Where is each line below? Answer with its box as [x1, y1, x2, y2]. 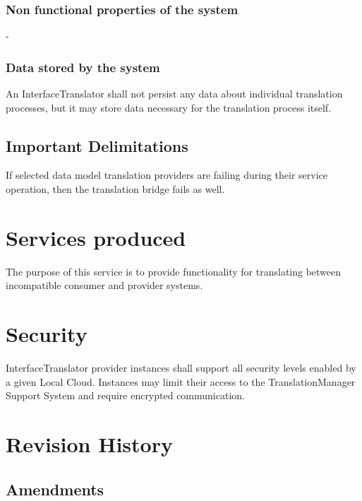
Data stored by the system [6, 58, 160, 76]
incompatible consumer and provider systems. [6, 278, 203, 293]
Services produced [6, 223, 186, 252]
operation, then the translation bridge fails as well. [6, 182, 225, 196]
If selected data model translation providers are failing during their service [6, 167, 327, 182]
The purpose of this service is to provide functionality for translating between [6, 264, 342, 278]
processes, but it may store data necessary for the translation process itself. [6, 100, 332, 114]
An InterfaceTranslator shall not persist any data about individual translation [6, 86, 343, 101]
